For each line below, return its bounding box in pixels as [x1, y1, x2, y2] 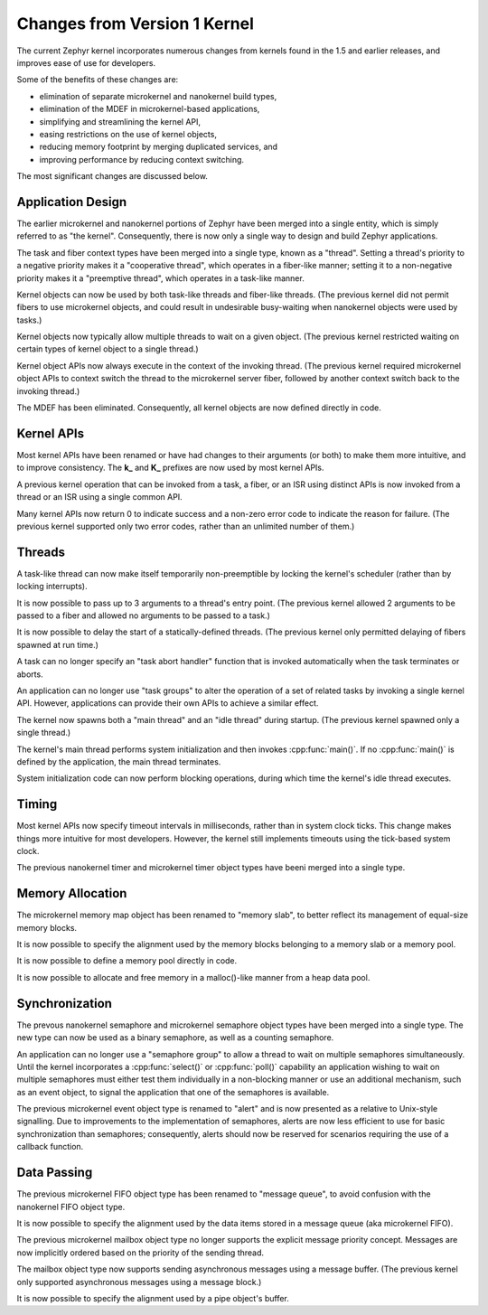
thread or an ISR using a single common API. [16, 492, 183, 503]
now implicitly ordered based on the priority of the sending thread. [16, 1247, 265, 1258]
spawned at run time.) [16, 639, 99, 650]
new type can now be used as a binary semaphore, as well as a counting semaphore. [16, 1032, 334, 1043]
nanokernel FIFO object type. [16, 1201, 126, 1212]
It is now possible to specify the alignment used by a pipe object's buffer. [16, 1292, 289, 1303]
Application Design [16, 194, 127, 210]
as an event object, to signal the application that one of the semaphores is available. [16, 1086, 330, 1097]
